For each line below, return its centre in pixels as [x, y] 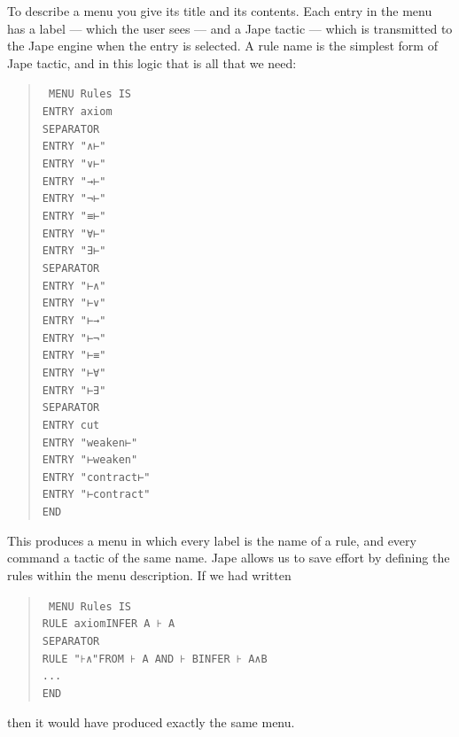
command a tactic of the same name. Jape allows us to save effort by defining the [229, 558]
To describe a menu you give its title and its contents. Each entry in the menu [220, 11]
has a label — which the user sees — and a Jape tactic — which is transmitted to [230, 28]
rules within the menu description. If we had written [149, 574]
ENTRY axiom [77, 112]
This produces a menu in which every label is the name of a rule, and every [212, 540]
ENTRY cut [71, 425]
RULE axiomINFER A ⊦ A [109, 624]
